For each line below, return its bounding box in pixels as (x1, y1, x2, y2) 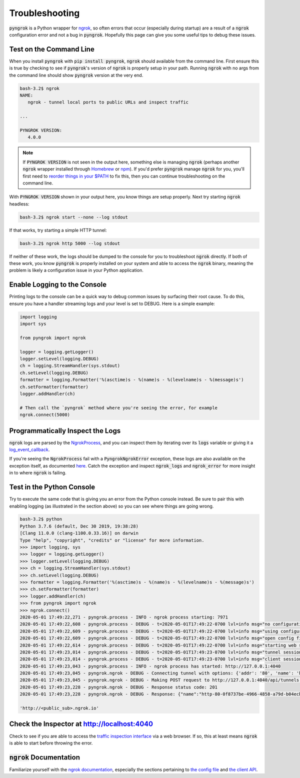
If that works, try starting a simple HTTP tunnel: (9, 227, 107, 233)
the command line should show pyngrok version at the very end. (9, 72, 143, 78)
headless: (9, 200, 29, 207)
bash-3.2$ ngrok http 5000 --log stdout (19, 240, 120, 246)
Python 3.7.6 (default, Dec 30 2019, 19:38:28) (19, 523, 138, 529)
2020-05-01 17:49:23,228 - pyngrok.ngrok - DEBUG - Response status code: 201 (19, 684, 217, 690)
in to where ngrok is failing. (9, 470, 67, 476)
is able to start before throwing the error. (9, 740, 93, 746)
